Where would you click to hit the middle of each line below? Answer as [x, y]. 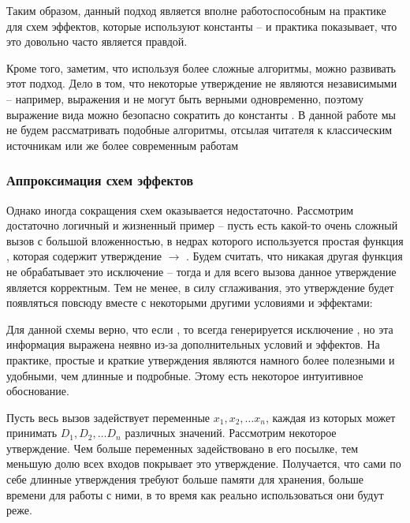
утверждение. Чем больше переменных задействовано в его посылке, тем [183, 448]
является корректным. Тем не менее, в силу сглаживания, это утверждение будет [200, 287]
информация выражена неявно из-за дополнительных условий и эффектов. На [193, 344]
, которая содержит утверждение [84, 256]
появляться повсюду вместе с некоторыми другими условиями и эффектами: [190, 303]
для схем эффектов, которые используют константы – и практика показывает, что [202, 26]
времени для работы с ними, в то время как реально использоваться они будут [195, 494]
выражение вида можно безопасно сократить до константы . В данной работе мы [201, 114]
